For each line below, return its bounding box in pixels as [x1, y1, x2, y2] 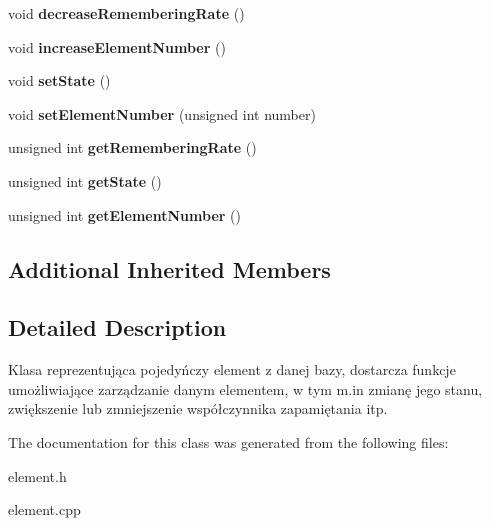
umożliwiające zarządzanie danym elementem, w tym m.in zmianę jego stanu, [8, 378, 483, 399]
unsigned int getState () [8, 170, 162, 191]
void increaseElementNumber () [8, 36, 226, 57]
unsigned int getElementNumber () [8, 204, 241, 225]
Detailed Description [8, 312, 227, 343]
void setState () [8, 70, 111, 91]
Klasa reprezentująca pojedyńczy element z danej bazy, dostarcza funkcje [8, 359, 456, 380]
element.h [8, 465, 67, 486]
